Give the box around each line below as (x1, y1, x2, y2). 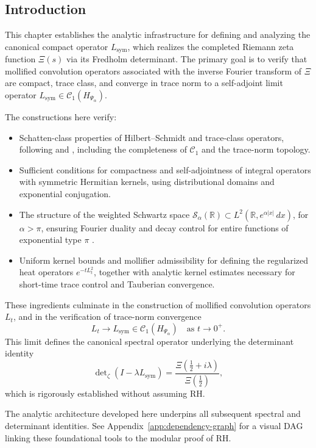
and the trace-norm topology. (202, 143, 311, 156)
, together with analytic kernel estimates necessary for (94, 266, 295, 278)
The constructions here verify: (5, 110, 117, 123)
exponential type (19, 233, 82, 246)
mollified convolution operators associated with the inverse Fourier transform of (5, 64, 301, 77)
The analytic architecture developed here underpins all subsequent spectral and (5, 407, 301, 420)
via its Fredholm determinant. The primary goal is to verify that (66, 52, 307, 65)
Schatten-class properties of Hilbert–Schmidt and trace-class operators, (19, 131, 284, 143)
